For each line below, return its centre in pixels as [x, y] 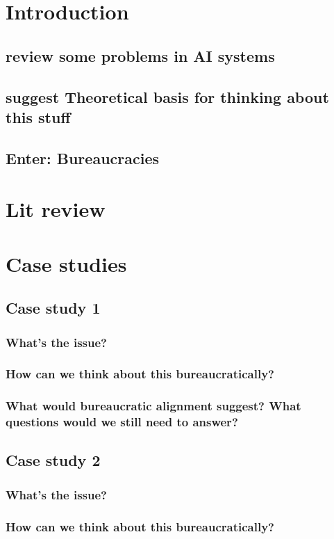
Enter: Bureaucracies [83, 158]
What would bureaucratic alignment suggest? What [153, 406]
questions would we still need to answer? [122, 422]
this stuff [38, 116]
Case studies [66, 263]
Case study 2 [53, 460]
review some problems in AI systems [140, 55]
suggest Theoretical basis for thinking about [167, 96]
